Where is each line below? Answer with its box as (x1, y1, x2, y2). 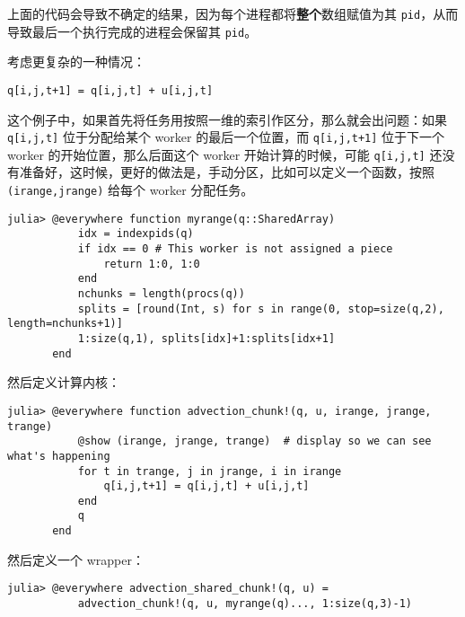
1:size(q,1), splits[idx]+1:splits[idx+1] (77, 331, 336, 345)
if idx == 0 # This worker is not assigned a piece (77, 242, 393, 256)
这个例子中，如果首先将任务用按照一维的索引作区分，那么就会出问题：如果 (7, 110, 447, 128)
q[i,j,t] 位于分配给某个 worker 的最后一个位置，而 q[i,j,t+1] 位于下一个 (7, 128, 445, 146)
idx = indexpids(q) (77, 227, 194, 241)
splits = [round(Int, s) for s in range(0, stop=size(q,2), (77, 302, 444, 315)
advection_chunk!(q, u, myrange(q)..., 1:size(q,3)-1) (77, 597, 413, 611)
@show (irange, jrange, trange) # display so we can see (77, 435, 432, 448)
